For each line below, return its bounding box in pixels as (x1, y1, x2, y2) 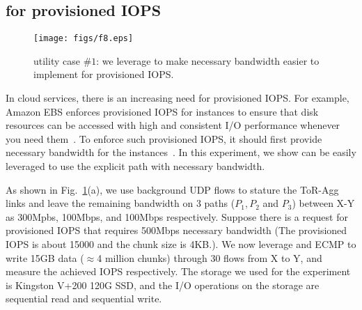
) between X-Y (292, 196, 355, 210)
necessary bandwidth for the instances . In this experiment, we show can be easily (6, 145, 356, 160)
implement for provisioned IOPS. (33, 67, 174, 82)
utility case (33, 53, 80, 68)
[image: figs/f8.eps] (33, 33, 134, 44)
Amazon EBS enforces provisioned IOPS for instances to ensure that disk (6, 104, 319, 118)
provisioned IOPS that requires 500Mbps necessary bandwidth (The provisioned (6, 223, 347, 238)
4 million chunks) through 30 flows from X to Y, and (97, 250, 322, 265)
